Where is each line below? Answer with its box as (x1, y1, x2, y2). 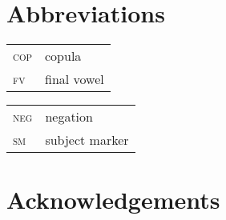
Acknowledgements (6, 183, 220, 216)
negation (45, 107, 93, 126)
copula (45, 46, 82, 66)
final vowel (45, 70, 104, 89)
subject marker (45, 130, 129, 150)
